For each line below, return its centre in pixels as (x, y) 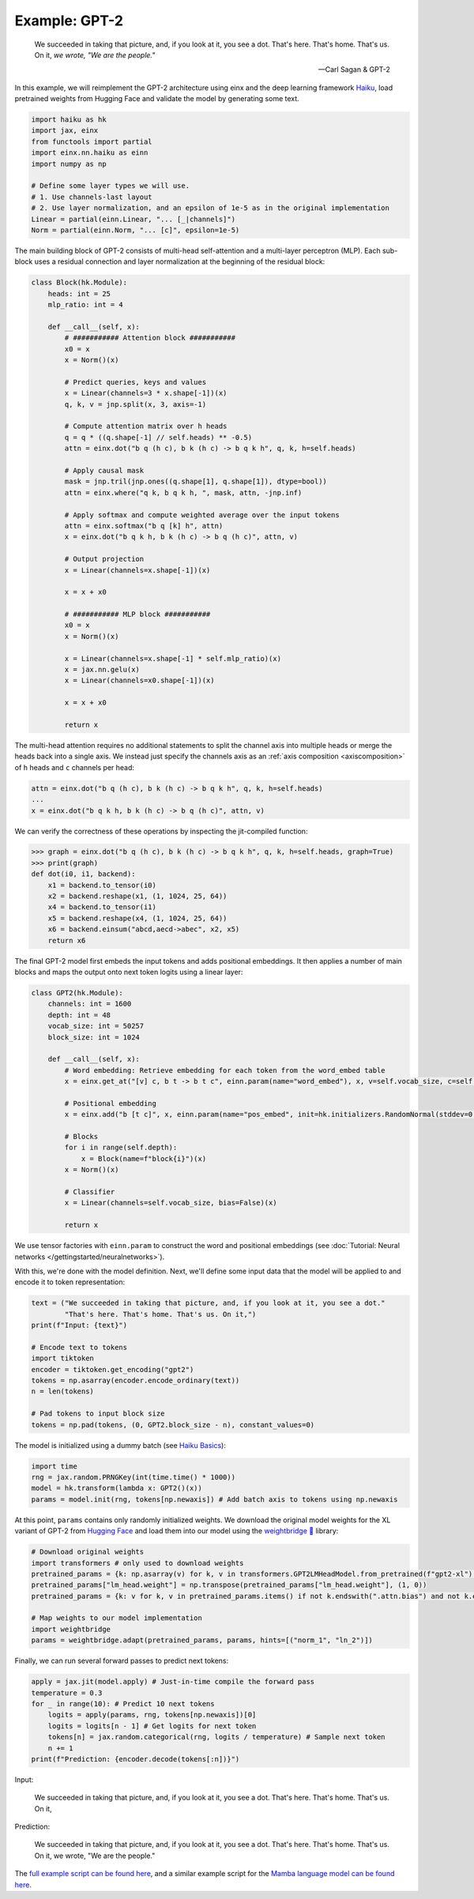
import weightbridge (71, 1629)
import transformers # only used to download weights (137, 1563)
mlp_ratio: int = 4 (86, 305)
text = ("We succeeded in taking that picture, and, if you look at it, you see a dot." (209, 1303)
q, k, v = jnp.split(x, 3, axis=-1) (135, 404)
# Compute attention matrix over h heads (146, 426)
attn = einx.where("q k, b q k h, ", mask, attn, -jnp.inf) (183, 493)
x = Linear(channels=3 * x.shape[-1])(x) (146, 393)
